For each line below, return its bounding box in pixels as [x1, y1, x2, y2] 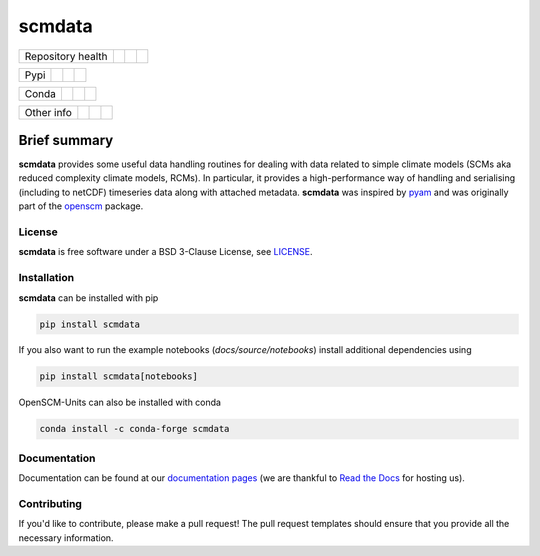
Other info [24, 105, 72, 119]
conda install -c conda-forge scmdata [39, 423, 230, 435]
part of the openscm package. [18, 200, 144, 212]
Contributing [18, 496, 82, 510]
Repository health [24, 49, 109, 63]
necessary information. [18, 531, 114, 544]
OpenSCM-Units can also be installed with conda [18, 396, 222, 409]
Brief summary [18, 131, 114, 149]
